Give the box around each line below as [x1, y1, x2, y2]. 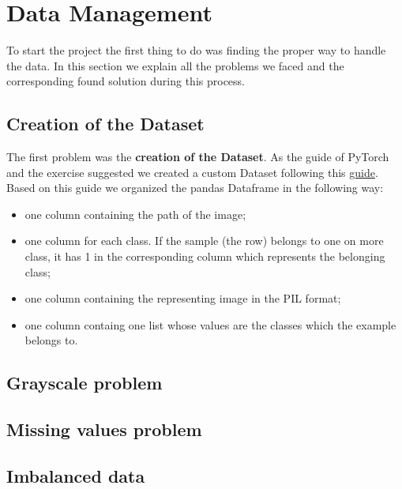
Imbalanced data [6, 464, 145, 487]
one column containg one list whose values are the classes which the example [24, 316, 396, 333]
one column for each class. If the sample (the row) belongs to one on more [24, 232, 384, 249]
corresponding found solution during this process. [6, 73, 245, 89]
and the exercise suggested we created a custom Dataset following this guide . [6, 164, 378, 180]
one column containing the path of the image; [24, 205, 246, 222]
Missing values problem [6, 417, 202, 442]
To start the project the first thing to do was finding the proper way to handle [6, 42, 386, 58]
